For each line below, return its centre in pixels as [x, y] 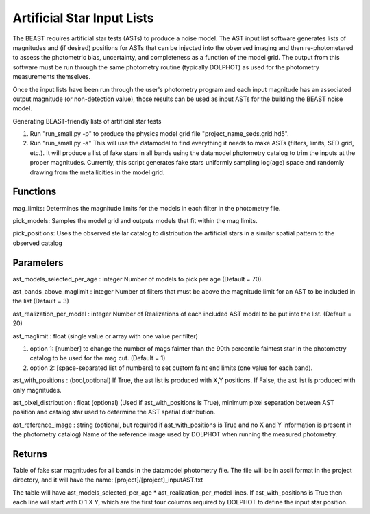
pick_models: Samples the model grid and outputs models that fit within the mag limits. [135, 220]
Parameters [38, 262]
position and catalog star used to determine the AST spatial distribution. [114, 412]
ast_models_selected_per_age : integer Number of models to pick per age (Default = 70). [138, 279]
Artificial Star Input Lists [83, 18]
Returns [30, 454]
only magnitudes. [37, 390]
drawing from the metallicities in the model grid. [97, 172]
